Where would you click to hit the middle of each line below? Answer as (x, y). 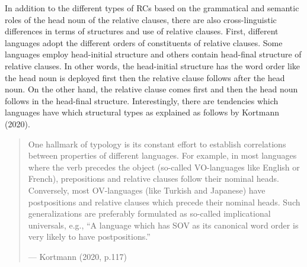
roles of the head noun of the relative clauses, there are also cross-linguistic (141, 19)
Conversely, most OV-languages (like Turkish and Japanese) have (147, 190)
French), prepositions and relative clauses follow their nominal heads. (153, 178)
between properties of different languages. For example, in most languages (162, 155)
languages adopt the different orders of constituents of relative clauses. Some (144, 42)
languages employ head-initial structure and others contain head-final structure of (153, 54)
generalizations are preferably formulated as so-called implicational (149, 213)
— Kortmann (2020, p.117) (77, 256)
